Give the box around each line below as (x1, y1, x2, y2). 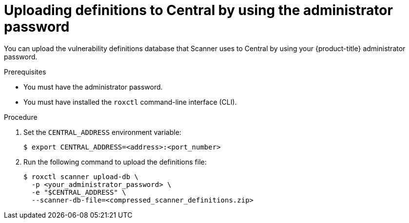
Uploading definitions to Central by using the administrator (4, 2, 393, 19)
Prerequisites (4, 67, 46, 76)
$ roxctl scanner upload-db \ (23, 172, 139, 181)
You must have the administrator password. (23, 82, 163, 91)
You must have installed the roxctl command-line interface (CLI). (23, 97, 237, 106)
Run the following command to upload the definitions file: (23, 157, 207, 166)
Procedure (4, 112, 38, 121)
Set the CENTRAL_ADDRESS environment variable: (23, 128, 181, 136)
